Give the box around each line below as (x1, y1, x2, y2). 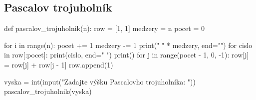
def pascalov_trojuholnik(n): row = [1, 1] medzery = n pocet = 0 (4, 23, 205, 33)
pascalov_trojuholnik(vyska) (4, 86, 92, 96)
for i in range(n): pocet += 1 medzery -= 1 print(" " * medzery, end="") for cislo (4, 39, 253, 50)
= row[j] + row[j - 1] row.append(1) (4, 59, 113, 69)
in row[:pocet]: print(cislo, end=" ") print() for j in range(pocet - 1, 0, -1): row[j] (4, 49, 249, 60)
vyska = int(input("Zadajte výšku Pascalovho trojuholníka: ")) (4, 76, 196, 86)
